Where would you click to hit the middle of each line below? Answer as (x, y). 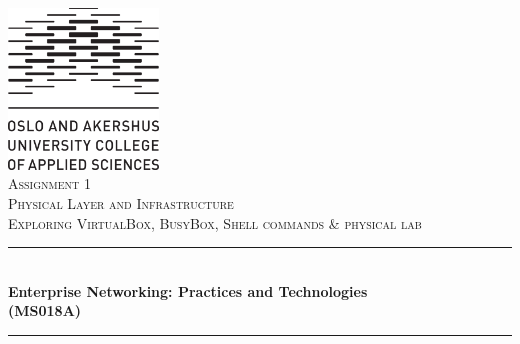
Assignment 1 (49, 183)
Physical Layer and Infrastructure (121, 202)
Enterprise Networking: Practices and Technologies (188, 290)
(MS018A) (45, 310)
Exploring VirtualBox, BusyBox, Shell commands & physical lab (215, 222)
